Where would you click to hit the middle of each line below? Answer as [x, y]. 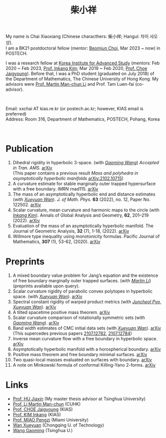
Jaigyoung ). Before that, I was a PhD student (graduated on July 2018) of [80, 74]
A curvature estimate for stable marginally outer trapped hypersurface [84, 184]
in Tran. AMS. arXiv [32, 168]
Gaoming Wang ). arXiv [36, 323]
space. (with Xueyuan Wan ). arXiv [48, 297]
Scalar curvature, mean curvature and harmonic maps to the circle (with [86, 210]
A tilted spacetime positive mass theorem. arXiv [61, 313]
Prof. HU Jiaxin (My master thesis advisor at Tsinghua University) [79, 399]
